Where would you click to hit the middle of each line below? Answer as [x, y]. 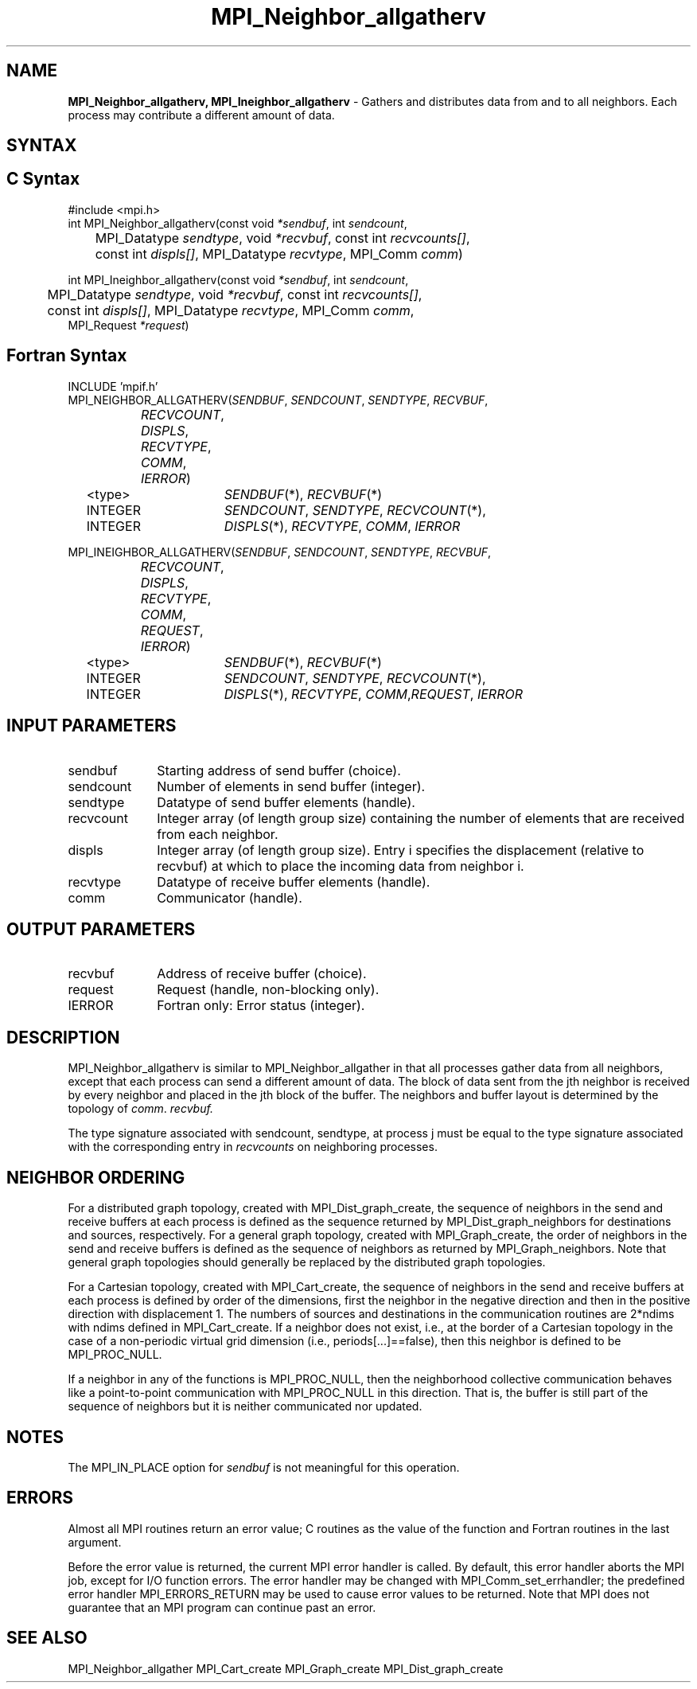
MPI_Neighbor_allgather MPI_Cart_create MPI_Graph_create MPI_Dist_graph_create [286, 1668]
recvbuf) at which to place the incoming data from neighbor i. [341, 866]
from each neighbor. [218, 834]
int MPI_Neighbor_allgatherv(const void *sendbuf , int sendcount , [238, 223]
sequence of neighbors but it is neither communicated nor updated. [245, 1406]
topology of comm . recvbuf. [140, 1109]
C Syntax [43, 179]
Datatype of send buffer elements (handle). [286, 802]
